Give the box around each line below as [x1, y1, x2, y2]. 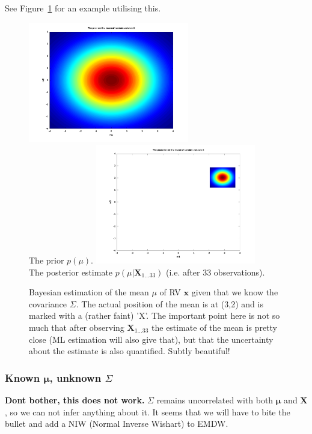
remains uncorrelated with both [156, 394, 274, 406]
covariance [29, 297, 67, 310]
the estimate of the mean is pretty [151, 321, 278, 333]
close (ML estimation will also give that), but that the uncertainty [29, 333, 274, 345]
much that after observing [29, 321, 124, 333]
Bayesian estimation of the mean [29, 286, 149, 298]
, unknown [49, 370, 102, 385]
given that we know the [191, 286, 278, 298]
